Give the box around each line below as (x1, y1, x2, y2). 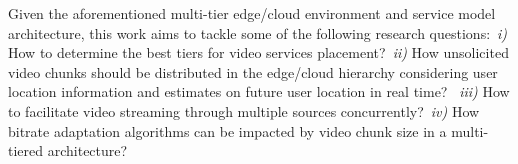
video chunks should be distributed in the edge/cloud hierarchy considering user (8, 61, 498, 82)
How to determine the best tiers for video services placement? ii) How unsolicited (8, 42, 509, 63)
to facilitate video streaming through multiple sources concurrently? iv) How (8, 100, 480, 121)
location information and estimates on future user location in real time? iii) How (8, 81, 510, 102)
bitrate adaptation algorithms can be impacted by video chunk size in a (8, 120, 447, 141)
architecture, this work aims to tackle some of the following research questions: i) (8, 22, 508, 43)
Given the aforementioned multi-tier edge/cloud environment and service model (8, 3, 496, 23)
